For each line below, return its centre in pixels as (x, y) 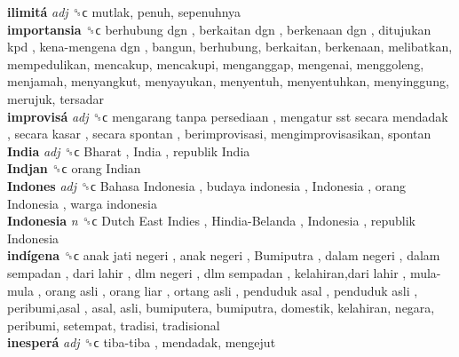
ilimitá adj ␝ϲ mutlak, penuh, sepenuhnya (124, 12)
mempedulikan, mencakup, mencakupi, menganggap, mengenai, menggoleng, (216, 63)
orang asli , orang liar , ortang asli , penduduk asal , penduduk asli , (232, 290)
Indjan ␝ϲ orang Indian (74, 168)
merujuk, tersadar (56, 98)
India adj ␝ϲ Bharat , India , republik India (129, 151)
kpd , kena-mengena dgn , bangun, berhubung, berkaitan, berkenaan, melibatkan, (230, 47)
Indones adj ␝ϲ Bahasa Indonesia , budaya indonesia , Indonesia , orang (207, 185)
